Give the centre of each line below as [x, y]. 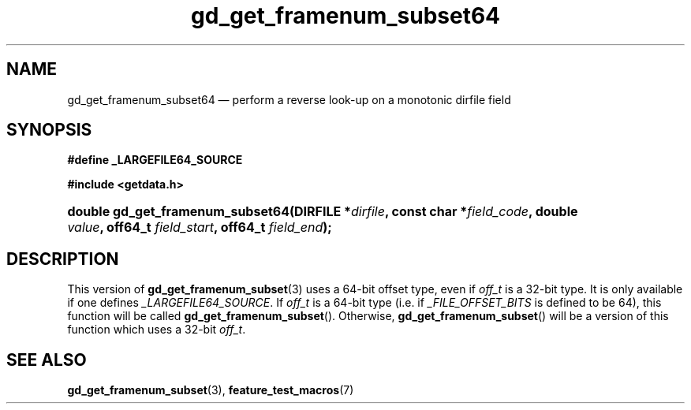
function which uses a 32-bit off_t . [157, 330]
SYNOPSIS [49, 130]
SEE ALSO [47, 360]
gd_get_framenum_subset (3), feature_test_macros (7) [211, 390]
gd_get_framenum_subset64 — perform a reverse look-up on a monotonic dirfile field [289, 99]
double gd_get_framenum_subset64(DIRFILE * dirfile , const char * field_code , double [323, 212]
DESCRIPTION [63, 259]
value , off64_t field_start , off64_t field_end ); [200, 227]
